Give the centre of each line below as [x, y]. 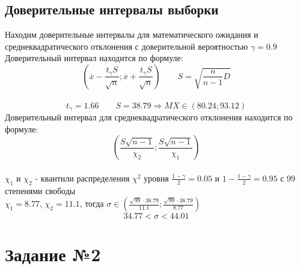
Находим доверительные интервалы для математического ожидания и [132, 34]
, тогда [92, 203]
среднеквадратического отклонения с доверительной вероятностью [127, 46]
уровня [156, 178]
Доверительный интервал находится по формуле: [94, 58]
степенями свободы [40, 190]
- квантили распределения [82, 178]
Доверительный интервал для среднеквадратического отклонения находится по [149, 117]
